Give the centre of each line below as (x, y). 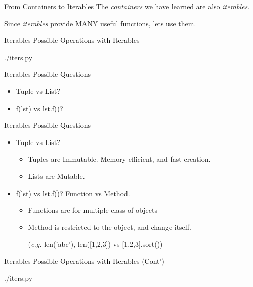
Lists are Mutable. (56, 176)
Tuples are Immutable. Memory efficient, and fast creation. (119, 159)
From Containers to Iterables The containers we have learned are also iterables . (127, 6)
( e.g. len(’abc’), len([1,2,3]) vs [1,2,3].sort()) (95, 244)
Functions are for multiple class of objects (93, 210)
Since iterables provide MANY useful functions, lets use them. (100, 23)
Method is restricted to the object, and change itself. (110, 227)
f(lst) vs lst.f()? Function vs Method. (73, 193)
